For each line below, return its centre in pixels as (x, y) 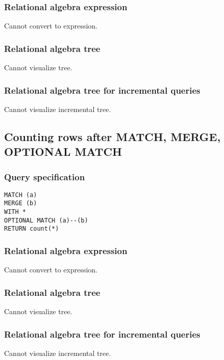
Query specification (45, 176)
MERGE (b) (21, 203)
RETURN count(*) (32, 229)
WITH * (15, 212)
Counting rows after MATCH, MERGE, (113, 136)
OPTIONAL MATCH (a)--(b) (46, 220)
